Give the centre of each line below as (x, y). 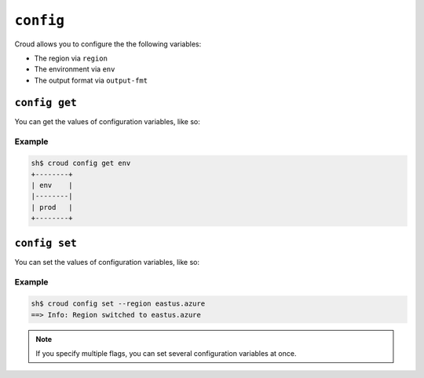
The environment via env (75, 69)
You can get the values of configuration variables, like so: (107, 121)
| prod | (52, 207)
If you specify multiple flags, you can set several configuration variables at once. (166, 353)
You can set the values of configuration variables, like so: (107, 262)
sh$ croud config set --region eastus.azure (118, 304)
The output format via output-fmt (91, 80)
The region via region (71, 58)
